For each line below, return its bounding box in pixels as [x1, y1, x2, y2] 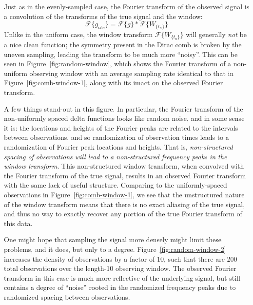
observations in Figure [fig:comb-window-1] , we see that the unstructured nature [4, 190, 245, 199]
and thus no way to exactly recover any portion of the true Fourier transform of [4, 209, 242, 219]
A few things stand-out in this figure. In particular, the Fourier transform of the [4, 103, 243, 114]
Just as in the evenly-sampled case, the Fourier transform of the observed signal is [4, 1, 250, 11]
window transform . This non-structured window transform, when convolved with [4, 161, 244, 171]
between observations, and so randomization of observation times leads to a [4, 132, 229, 142]
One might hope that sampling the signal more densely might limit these [4, 234, 221, 245]
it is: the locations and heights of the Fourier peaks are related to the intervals [4, 122, 238, 133]
